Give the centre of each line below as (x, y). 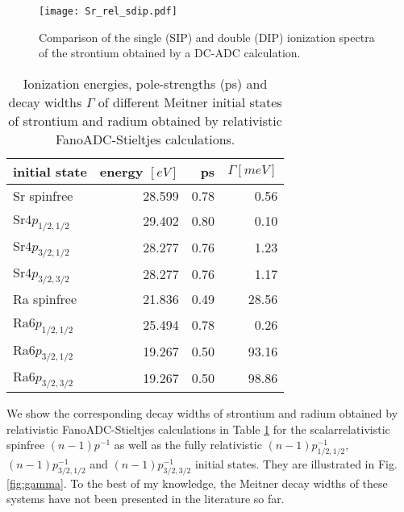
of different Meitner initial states (190, 102)
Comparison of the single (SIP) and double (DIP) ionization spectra (207, 37)
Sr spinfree (43, 195)
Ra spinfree (45, 299)
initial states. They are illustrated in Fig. (296, 463)
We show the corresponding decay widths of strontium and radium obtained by (202, 412)
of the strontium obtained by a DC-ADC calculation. (170, 53)
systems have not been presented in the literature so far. (146, 499)
